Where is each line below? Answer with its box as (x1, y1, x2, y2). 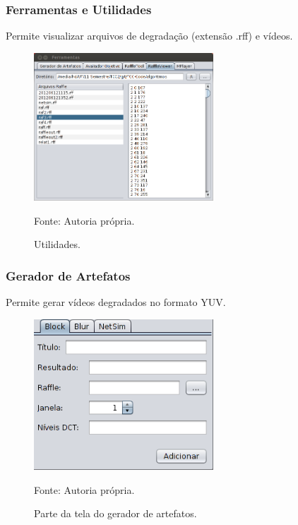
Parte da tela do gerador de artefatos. (34, 506, 197, 521)
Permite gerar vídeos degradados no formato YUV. (6, 295, 226, 309)
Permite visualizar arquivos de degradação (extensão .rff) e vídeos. (6, 28, 293, 43)
